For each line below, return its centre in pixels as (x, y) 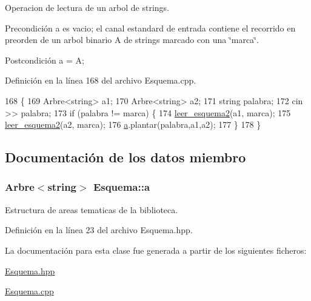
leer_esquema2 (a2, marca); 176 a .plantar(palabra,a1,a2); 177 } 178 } (133, 124)
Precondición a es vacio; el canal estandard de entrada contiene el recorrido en (150, 28)
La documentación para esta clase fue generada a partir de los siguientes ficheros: (156, 250)
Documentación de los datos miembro (125, 157)
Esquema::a (122, 187)
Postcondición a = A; (45, 60)
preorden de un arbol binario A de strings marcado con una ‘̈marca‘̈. (132, 40)
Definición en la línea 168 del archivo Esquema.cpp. (101, 80)
